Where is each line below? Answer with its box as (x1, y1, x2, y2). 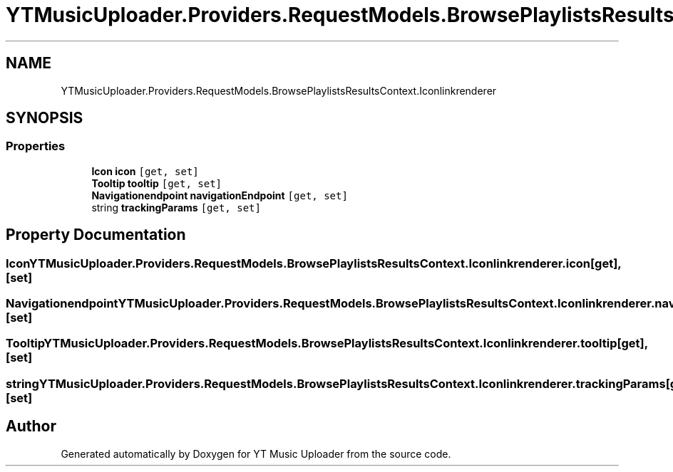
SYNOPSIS (6, 109, 83, 127)
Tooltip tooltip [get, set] (91, 177, 222, 189)
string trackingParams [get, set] (91, 201, 261, 214)
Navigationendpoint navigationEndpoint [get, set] (91, 189, 348, 201)
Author (6, 417, 56, 436)
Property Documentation (6, 226, 186, 244)
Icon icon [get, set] (91, 164, 199, 177)
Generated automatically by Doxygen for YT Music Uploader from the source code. (61, 447, 451, 460)
